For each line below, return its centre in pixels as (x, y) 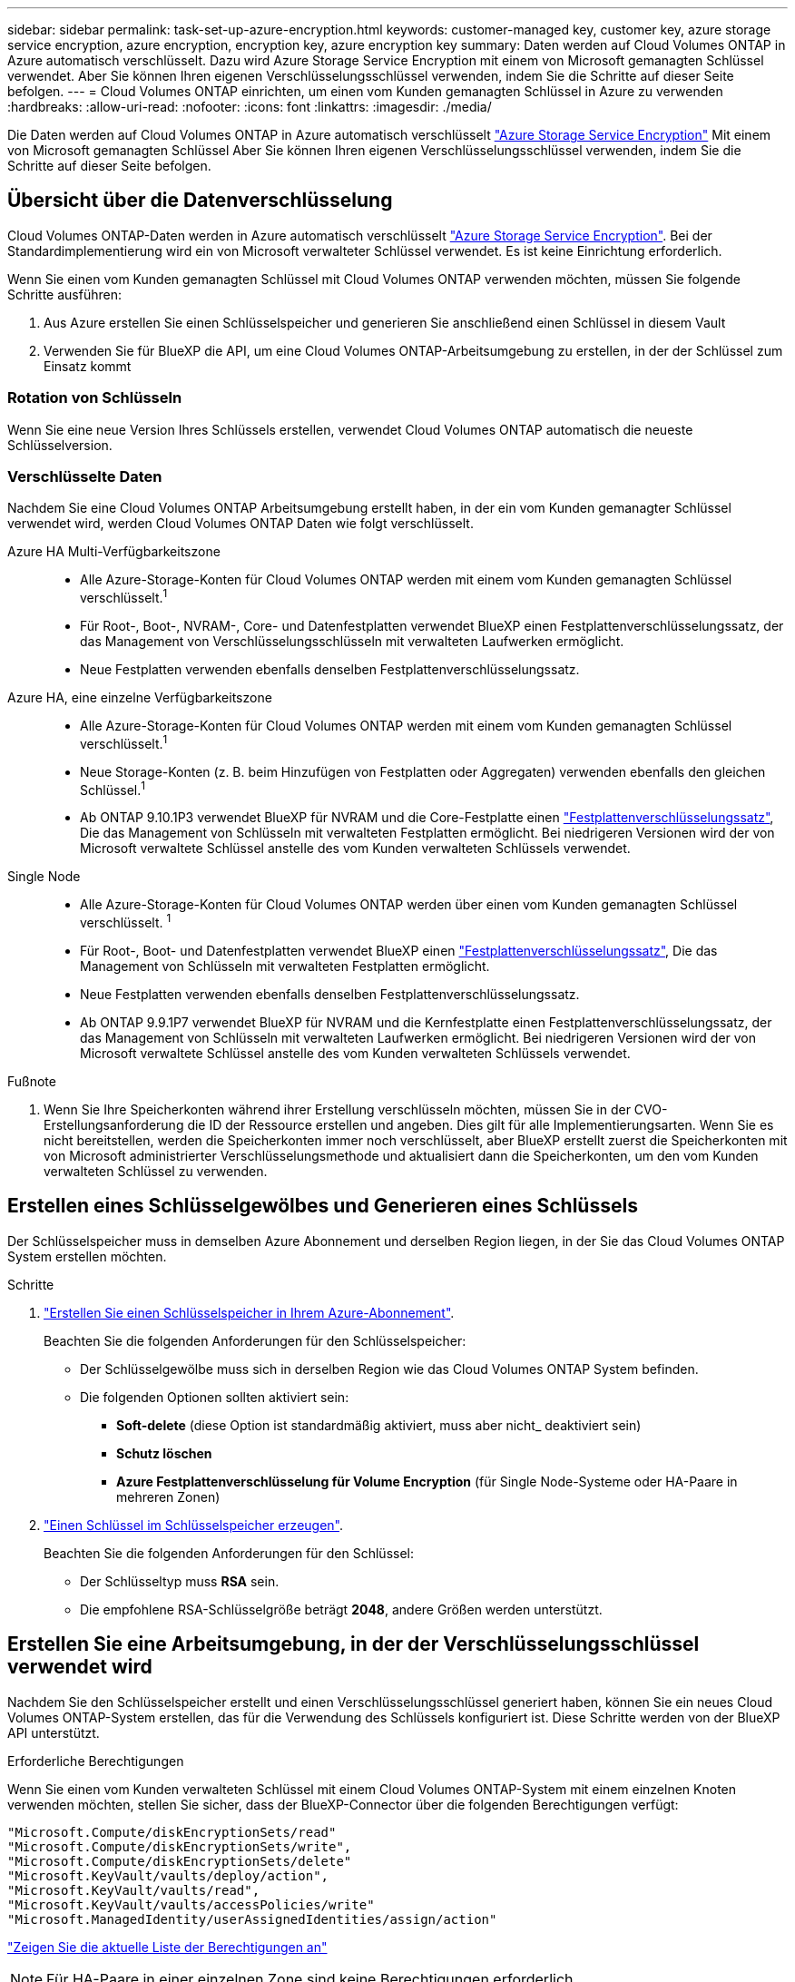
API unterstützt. (54, 1732)
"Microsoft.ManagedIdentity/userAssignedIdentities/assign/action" (252, 1919)
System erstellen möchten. (87, 1256)
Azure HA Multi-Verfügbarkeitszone (114, 552)
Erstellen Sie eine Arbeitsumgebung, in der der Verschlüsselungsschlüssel (353, 1644)
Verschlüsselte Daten (85, 476)
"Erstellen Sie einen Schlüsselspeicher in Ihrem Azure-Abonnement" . (249, 1312)
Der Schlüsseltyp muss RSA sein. (180, 1581)
